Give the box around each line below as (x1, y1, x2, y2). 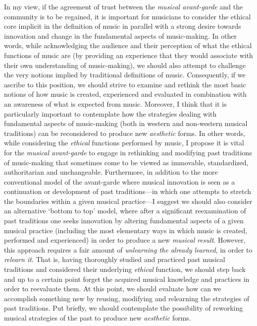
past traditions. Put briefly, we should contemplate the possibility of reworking (4, 303, 243, 313)
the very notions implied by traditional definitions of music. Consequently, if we (4, 69, 246, 80)
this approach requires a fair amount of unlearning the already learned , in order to (4, 244, 253, 255)
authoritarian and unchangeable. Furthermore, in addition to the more (4, 167, 218, 177)
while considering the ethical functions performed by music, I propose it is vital (4, 137, 244, 148)
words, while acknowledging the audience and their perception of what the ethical (4, 40, 252, 51)
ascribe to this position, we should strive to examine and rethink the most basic (4, 79, 246, 89)
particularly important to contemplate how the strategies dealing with (4, 108, 217, 119)
